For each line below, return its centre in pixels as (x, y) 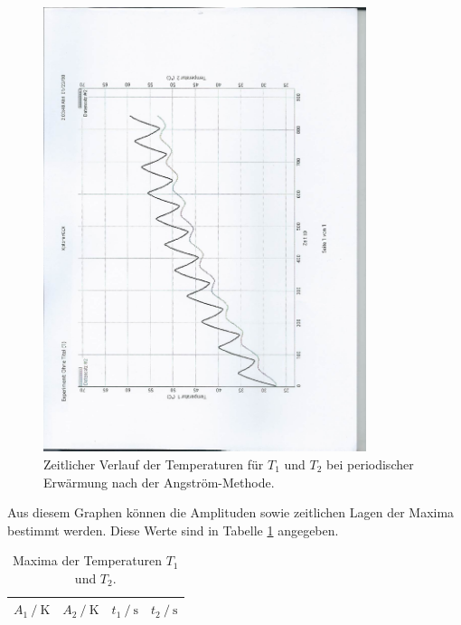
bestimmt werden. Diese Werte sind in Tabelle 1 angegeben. (173, 530)
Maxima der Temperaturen (87, 560)
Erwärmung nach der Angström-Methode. (159, 482)
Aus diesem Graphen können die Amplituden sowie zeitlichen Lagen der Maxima (231, 512)
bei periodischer (370, 464)
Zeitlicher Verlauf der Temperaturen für (154, 464)
